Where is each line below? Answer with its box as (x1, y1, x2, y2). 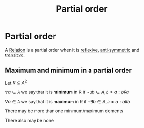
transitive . (5, 52, 25, 58)
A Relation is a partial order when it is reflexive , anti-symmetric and (5, 47, 140, 53)
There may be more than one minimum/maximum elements (5, 108, 123, 114)
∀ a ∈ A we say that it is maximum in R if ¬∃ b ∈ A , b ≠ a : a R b (5, 99, 130, 105)
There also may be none (5, 118, 54, 124)
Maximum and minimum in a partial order (5, 66, 132, 74)
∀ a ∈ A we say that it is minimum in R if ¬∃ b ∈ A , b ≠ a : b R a (5, 89, 129, 95)
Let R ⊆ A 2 (5, 79, 27, 86)
